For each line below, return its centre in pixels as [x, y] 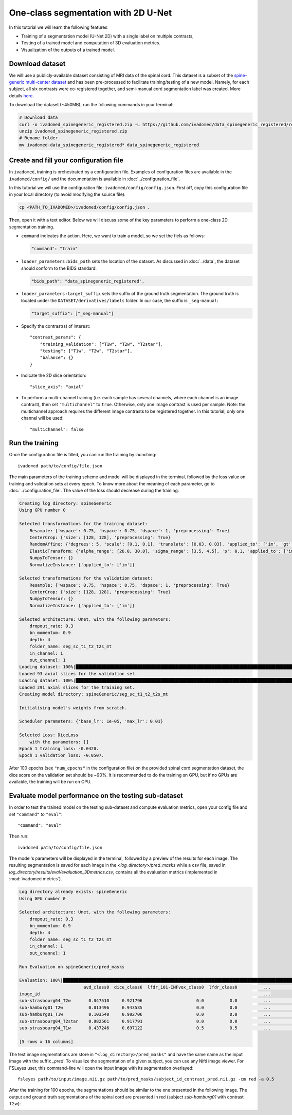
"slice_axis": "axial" [57, 387]
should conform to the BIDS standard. [59, 268]
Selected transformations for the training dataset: [83, 524]
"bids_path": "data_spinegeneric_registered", [88, 281]
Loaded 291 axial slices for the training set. [77, 687]
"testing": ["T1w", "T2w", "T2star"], [86, 351]
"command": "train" [55, 249]
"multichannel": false [57, 429]
